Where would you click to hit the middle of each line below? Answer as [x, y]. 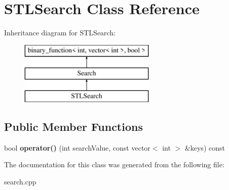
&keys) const [205, 147]
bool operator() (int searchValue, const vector [77, 147]
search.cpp [20, 182]
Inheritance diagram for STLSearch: [60, 33]
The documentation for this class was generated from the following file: [114, 164]
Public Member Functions [73, 127]
